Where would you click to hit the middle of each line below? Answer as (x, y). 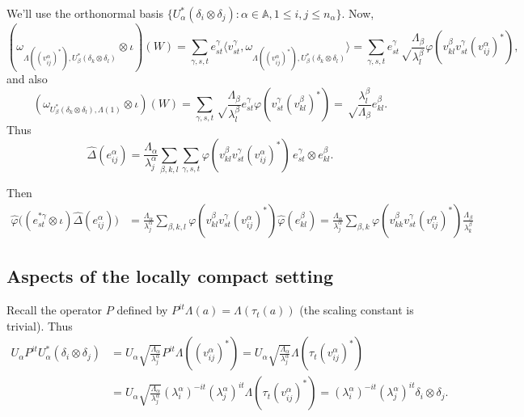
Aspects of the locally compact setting (170, 276)
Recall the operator (55, 310)
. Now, (358, 13)
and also (27, 79)
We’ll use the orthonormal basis (85, 13)
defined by (142, 310)
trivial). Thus (40, 325)
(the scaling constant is (357, 310)
